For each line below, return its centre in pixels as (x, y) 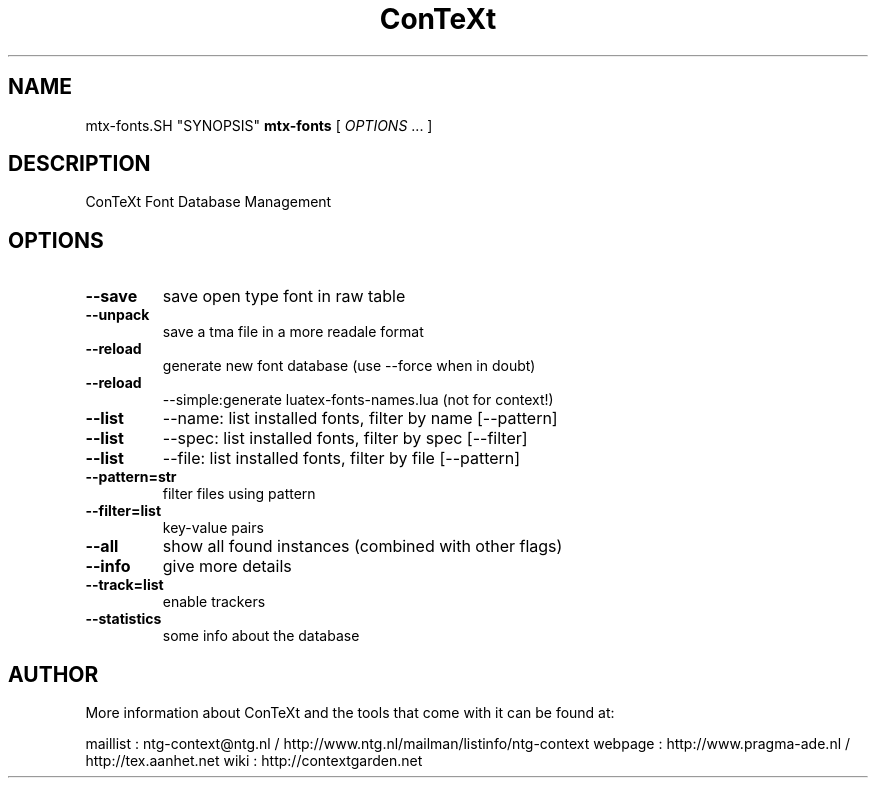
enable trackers (214, 602)
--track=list (124, 585)
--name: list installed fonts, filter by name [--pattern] (360, 418)
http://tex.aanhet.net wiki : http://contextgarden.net (254, 761)
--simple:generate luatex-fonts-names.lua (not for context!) (358, 400)
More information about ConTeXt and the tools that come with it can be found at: (350, 713)
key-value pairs (213, 528)
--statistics (123, 619)
